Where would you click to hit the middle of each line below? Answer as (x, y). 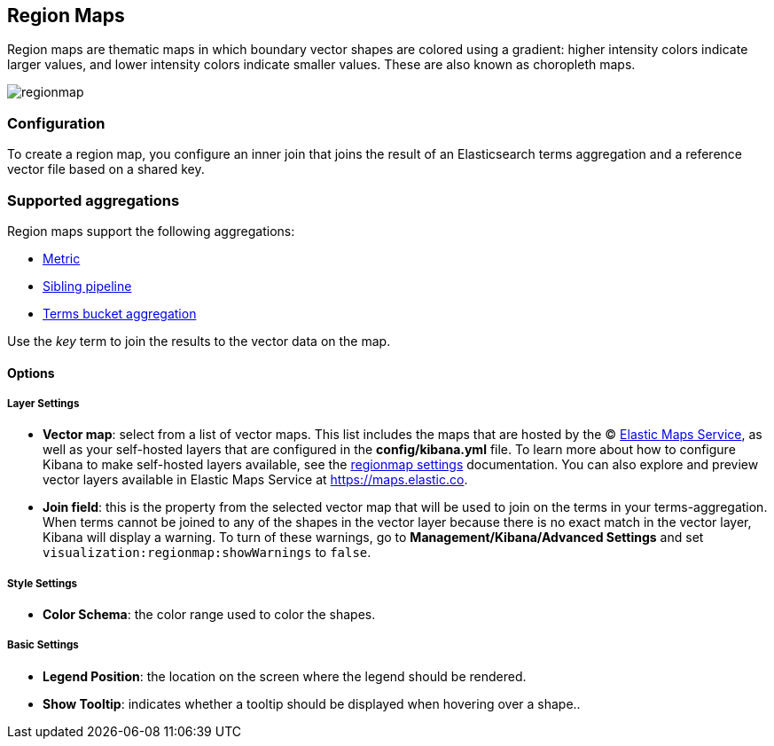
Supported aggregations (94, 200)
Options (31, 373)
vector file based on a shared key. (106, 169)
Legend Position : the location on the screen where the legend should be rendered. (285, 676)
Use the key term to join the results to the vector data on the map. (199, 341)
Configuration (56, 123)
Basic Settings (43, 645)
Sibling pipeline (87, 286)
